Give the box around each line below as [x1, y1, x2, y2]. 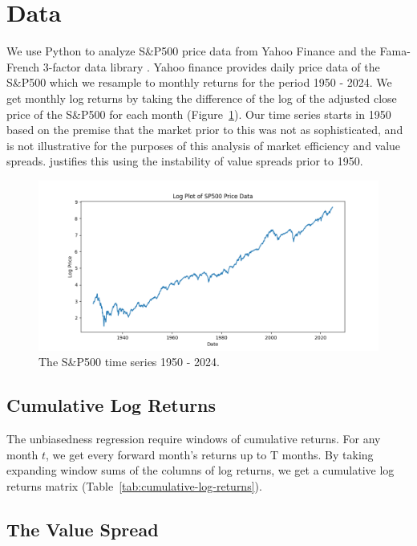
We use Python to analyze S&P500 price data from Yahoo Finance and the [6, 43, 376, 59]
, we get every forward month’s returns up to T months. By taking [46, 446, 374, 462]
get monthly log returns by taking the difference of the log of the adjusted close [6, 89, 397, 106]
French [6, 58, 40, 75]
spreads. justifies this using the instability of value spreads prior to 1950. [6, 153, 363, 169]
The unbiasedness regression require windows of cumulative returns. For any [6, 430, 381, 447]
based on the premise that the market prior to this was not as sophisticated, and [6, 121, 403, 138]
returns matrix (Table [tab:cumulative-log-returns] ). [6, 478, 262, 495]
